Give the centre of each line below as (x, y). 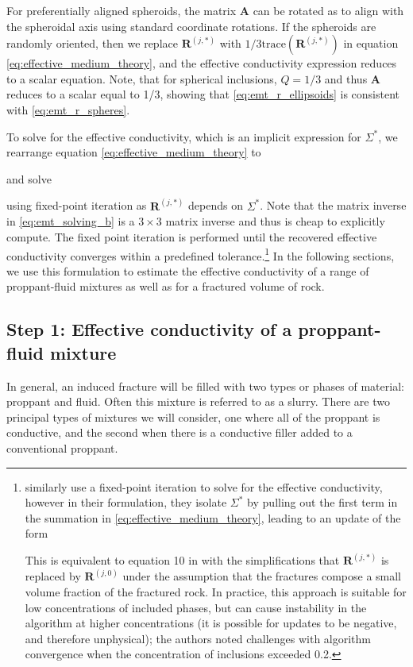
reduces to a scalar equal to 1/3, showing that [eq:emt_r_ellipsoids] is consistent (203, 94)
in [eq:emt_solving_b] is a (71, 221)
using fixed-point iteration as (77, 205)
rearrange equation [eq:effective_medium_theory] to (134, 152)
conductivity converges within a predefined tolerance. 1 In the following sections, (201, 254)
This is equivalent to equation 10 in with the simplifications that (182, 560)
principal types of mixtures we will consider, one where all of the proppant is (193, 416)
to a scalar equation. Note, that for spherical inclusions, (142, 78)
